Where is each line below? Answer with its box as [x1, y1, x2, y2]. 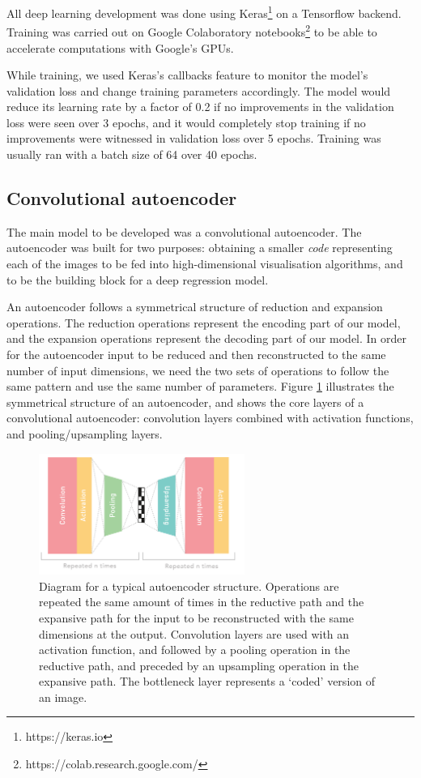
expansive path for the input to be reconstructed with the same [39, 609, 354, 626]
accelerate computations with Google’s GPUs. [6, 39, 234, 56]
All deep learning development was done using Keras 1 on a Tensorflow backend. [6, 2, 402, 21]
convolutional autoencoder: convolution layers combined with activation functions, [6, 409, 414, 426]
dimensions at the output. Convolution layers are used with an [39, 625, 350, 642]
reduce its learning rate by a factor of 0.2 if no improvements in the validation [6, 98, 394, 115]
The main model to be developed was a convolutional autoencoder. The [6, 223, 362, 240]
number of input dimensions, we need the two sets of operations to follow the [6, 361, 389, 378]
